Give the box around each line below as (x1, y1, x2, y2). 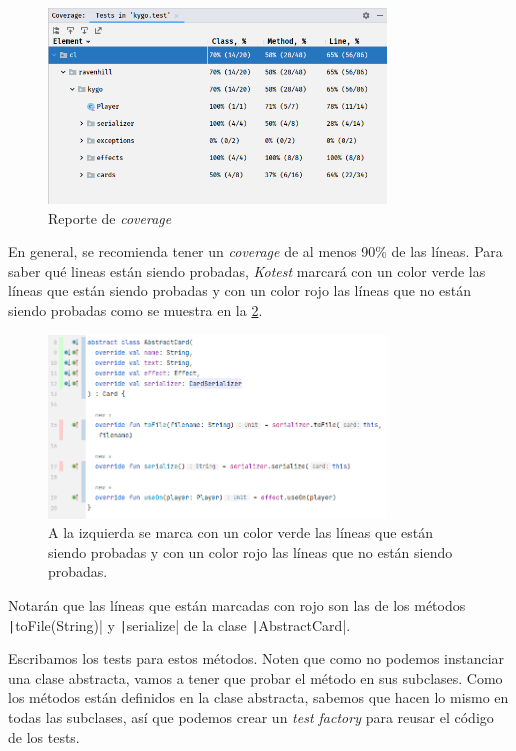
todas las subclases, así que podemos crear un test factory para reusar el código (8, 707, 494, 728)
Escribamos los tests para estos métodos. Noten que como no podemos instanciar (8, 648, 505, 669)
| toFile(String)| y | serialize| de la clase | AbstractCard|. (8, 614, 351, 635)
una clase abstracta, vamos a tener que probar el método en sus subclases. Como (8, 667, 503, 688)
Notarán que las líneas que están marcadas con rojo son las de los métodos (8, 594, 466, 615)
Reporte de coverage (48, 207, 172, 228)
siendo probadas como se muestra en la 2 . (8, 300, 263, 321)
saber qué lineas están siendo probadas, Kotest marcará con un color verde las (8, 260, 486, 281)
